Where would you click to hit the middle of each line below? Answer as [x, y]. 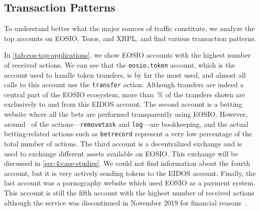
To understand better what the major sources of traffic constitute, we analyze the [129, 28]
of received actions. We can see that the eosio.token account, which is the [120, 64]
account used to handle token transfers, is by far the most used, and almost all [125, 74]
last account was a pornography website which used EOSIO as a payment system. [130, 183]
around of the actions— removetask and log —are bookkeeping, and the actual [126, 124]
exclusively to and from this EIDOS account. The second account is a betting [123, 104]
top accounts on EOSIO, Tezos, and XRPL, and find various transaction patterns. [130, 38]
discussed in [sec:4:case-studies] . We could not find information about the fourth [127, 163]
